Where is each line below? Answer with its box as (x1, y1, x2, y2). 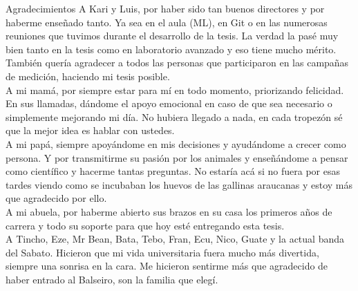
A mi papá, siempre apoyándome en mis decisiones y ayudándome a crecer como (6, 136, 346, 151)
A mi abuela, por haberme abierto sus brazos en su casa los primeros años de (6, 204, 332, 218)
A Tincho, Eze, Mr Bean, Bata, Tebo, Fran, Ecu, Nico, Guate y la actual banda (6, 232, 344, 246)
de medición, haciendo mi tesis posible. (6, 68, 170, 83)
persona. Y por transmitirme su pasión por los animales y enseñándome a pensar (6, 150, 348, 165)
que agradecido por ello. (6, 191, 107, 205)
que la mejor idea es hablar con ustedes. (6, 123, 175, 138)
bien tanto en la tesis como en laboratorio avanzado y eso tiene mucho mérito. (6, 41, 337, 56)
